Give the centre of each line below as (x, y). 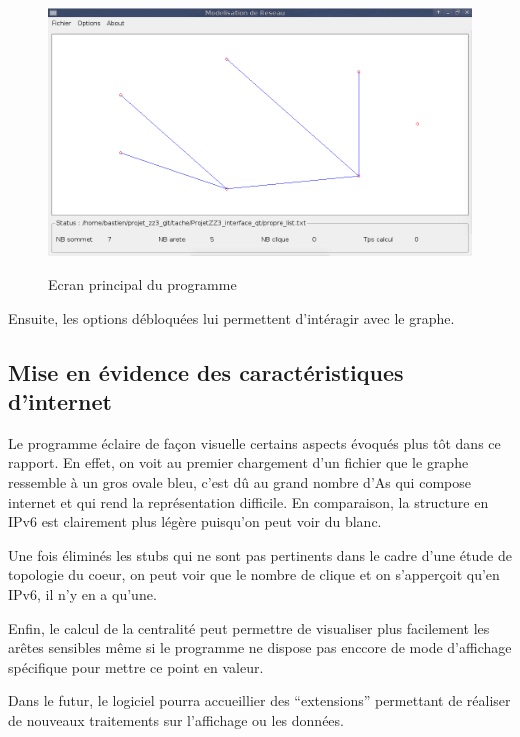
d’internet (60, 401)
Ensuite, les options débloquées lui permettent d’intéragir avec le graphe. (231, 317)
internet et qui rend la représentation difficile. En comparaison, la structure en (248, 501)
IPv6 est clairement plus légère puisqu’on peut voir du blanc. (195, 521)
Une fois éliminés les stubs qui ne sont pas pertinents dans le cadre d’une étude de (260, 554)
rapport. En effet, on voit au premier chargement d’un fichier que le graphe (238, 462)
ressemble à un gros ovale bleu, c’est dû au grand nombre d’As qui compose (239, 482)
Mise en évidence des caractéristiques (206, 371)
